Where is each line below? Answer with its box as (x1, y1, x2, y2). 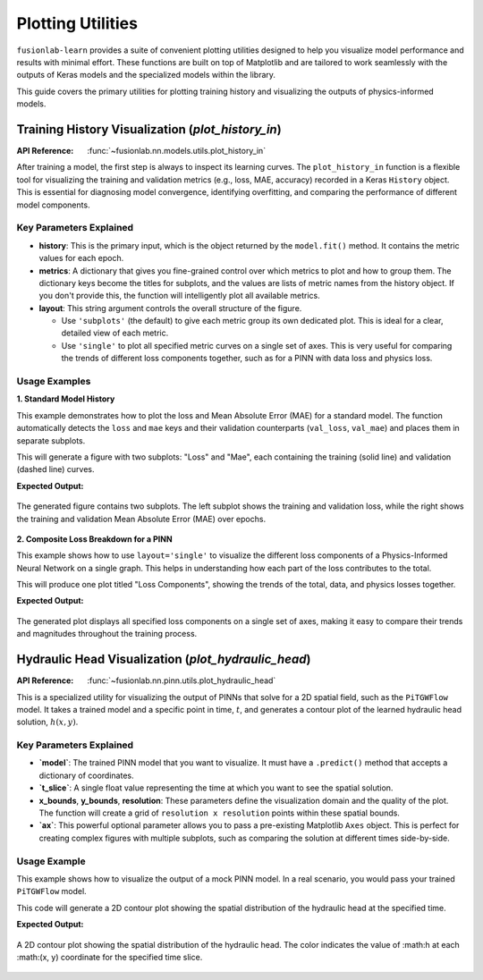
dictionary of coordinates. (38, 770, 134, 781)
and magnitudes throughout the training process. (16, 629, 198, 639)
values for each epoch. (38, 253, 124, 264)
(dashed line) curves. (16, 464, 95, 475)
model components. (16, 199, 90, 210)
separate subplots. (16, 435, 86, 446)
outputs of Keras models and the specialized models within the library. (16, 70, 276, 80)
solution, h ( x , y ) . (16, 716, 79, 728)
